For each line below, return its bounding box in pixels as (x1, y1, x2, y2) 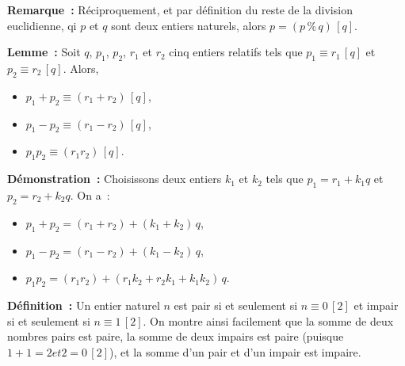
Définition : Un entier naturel (7, 297, 160, 314)
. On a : (70, 186, 110, 203)
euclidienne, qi (7, 17, 77, 33)
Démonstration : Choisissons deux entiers (7, 170, 222, 187)
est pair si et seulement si (174, 297, 298, 314)
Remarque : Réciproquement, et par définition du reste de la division (7, 2, 353, 17)
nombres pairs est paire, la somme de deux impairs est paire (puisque (7, 328, 344, 345)
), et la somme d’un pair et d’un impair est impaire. (109, 343, 361, 360)
